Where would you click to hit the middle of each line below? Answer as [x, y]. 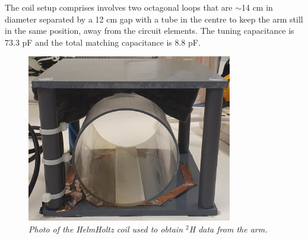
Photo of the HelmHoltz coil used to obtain [106, 229]
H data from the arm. [228, 229]
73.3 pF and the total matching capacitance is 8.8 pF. [103, 42]
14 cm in [257, 7]
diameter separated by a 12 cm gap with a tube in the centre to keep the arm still [154, 19]
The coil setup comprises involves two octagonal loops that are [119, 7]
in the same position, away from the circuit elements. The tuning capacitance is [150, 31]
